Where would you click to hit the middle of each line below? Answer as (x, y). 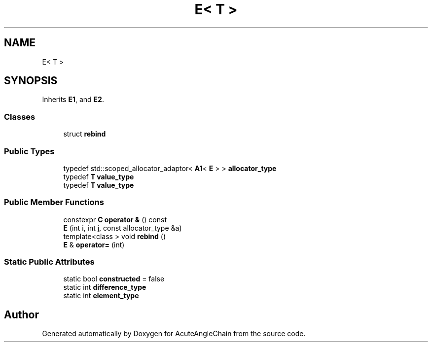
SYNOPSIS (31, 81)
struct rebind (85, 134)
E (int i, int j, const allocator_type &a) (123, 228)
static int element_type (101, 296)
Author (21, 314)
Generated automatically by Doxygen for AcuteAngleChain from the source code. (174, 334)
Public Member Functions (54, 202)
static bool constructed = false (114, 279)
